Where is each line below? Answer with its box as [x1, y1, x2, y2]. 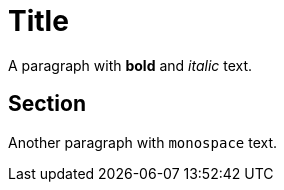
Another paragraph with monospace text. [8, 133, 278, 151]
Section [8, 91, 86, 117]
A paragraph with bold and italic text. [8, 56, 253, 74]
